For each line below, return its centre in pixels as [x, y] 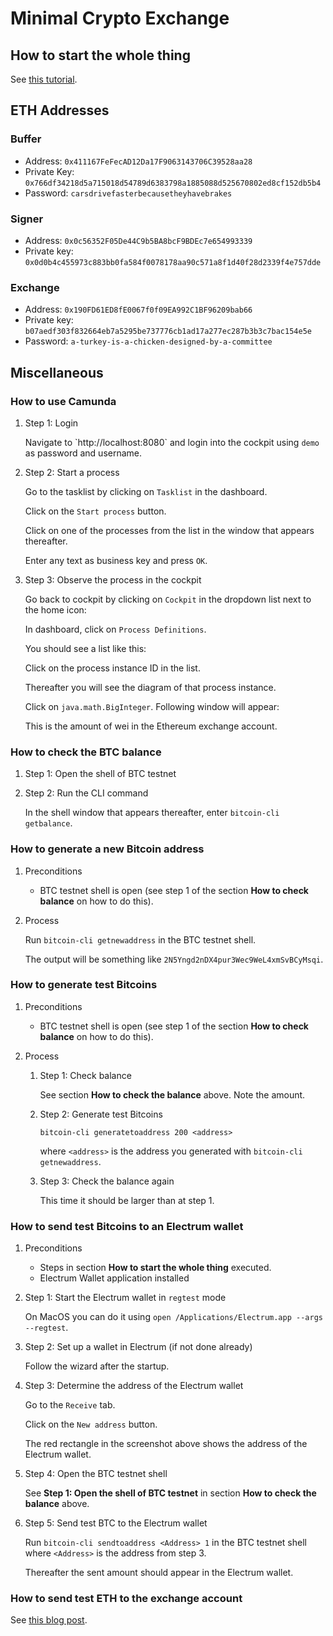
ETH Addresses [60, 110]
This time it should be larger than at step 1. [127, 1200]
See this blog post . [49, 1620]
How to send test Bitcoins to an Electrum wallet [127, 1226]
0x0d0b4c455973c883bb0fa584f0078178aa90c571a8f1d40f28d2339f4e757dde [173, 262]
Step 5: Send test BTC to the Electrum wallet [116, 1523]
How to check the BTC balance [86, 752]
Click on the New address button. [91, 1424]
